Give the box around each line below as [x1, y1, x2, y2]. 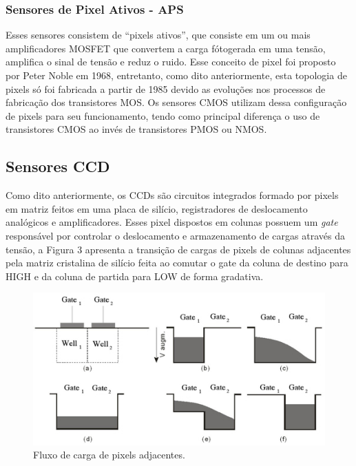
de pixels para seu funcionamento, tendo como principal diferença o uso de [6, 108, 320, 123]
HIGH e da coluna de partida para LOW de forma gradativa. [6, 268, 264, 283]
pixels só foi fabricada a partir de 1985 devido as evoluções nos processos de [6, 81, 326, 96]
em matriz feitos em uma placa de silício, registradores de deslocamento [6, 201, 308, 215]
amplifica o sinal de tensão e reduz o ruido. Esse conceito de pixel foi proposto [6, 54, 336, 69]
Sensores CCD [6, 156, 110, 177]
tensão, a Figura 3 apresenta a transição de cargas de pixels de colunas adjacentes [6, 242, 351, 256]
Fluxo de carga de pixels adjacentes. [33, 447, 185, 462]
